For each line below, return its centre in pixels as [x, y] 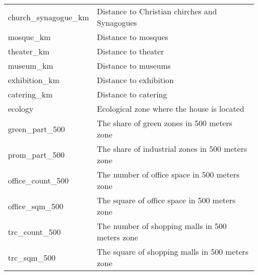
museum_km [31, 66]
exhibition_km [34, 80]
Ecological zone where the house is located [171, 109]
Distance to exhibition [135, 80]
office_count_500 [38, 180]
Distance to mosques [132, 37]
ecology [21, 109]
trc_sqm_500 [32, 257]
